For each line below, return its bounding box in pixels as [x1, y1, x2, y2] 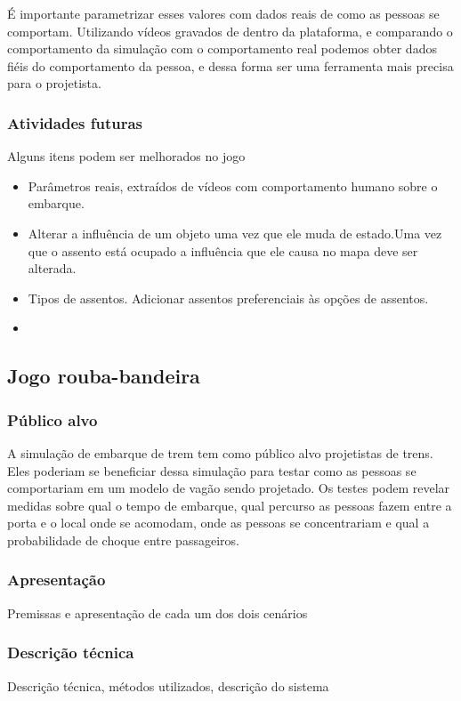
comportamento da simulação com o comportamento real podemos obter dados [7, 39, 437, 58]
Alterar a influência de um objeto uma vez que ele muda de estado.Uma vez [28, 223, 442, 242]
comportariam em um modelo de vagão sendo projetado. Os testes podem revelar [7, 479, 450, 497]
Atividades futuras [7, 111, 143, 133]
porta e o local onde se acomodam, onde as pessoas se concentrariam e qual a [7, 513, 430, 532]
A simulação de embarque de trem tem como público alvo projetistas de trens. [7, 443, 433, 462]
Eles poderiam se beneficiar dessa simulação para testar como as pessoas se [7, 461, 417, 479]
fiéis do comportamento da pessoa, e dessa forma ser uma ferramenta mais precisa [7, 56, 454, 75]
